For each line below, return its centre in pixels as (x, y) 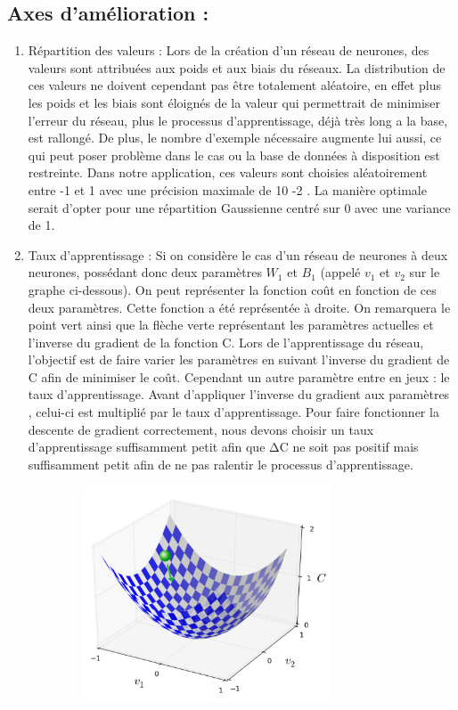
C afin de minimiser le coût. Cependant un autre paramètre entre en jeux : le (239, 376)
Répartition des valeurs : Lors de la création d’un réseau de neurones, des (229, 50)
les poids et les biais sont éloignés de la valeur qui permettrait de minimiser (234, 102)
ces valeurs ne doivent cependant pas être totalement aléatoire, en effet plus (234, 85)
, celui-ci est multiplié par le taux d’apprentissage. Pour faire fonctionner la (233, 412)
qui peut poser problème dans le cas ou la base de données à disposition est (234, 155)
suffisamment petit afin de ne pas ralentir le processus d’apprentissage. (221, 464)
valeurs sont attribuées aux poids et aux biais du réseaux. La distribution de (237, 67)
